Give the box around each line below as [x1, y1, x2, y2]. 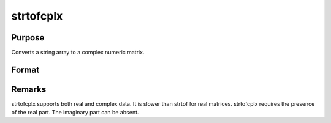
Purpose [11, 32, 45, 43]
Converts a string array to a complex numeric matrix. [11, 49, 145, 56]
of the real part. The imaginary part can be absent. [11, 109, 139, 116]
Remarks [11, 84, 47, 94]
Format [11, 64, 40, 75]
